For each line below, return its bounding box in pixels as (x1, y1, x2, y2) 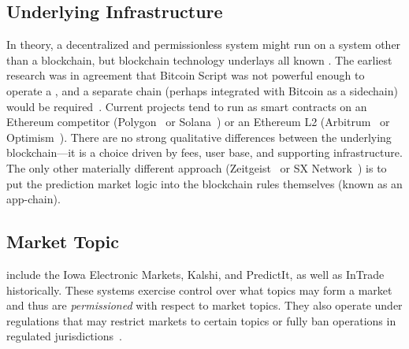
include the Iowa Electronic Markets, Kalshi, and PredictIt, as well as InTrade (6, 265, 385, 282)
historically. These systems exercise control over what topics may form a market (6, 281, 392, 298)
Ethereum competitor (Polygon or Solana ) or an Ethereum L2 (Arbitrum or (6, 113, 390, 130)
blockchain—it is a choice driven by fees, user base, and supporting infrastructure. (6, 144, 403, 161)
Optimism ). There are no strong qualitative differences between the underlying (6, 128, 392, 145)
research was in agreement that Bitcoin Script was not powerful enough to (6, 67, 365, 84)
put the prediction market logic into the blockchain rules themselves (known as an (6, 175, 403, 191)
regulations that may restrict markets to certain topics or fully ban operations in (6, 312, 396, 329)
